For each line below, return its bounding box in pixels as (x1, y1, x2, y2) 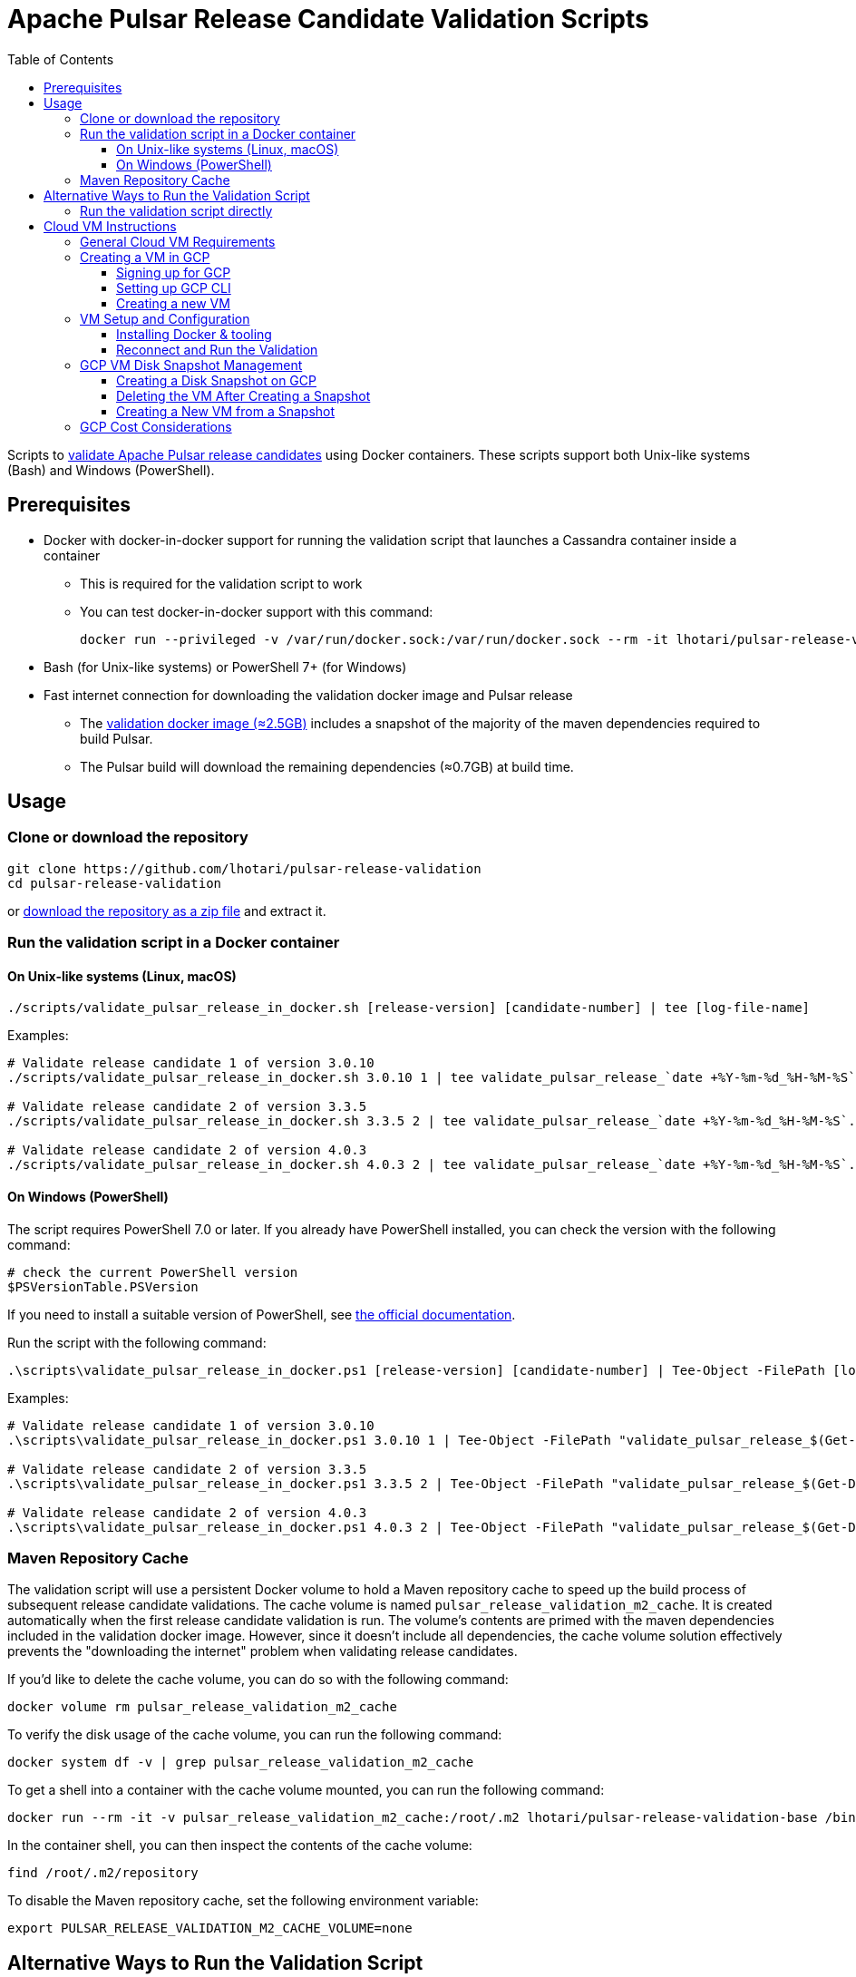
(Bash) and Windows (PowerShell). (7, 462, 215, 478)
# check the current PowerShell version (7, 1264, 298, 1280)
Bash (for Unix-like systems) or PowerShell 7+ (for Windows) (44, 658, 407, 675)
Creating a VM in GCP (80, 248, 210, 265)
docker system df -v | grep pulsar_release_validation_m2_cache (7, 1755, 474, 1770)
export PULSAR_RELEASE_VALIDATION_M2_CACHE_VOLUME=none (7, 1921, 413, 1936)
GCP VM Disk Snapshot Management (80, 356, 303, 373)
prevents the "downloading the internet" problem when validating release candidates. (7, 1643, 518, 1660)
